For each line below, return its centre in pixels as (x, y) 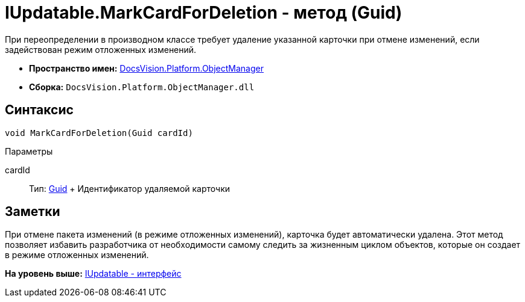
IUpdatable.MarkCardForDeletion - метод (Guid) (204, 13)
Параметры (29, 151)
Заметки (33, 212)
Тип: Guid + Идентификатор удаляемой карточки (130, 188)
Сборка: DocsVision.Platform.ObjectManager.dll (142, 87)
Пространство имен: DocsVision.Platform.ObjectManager (146, 68)
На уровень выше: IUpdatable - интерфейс (93, 274)
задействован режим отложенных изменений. (101, 49)
